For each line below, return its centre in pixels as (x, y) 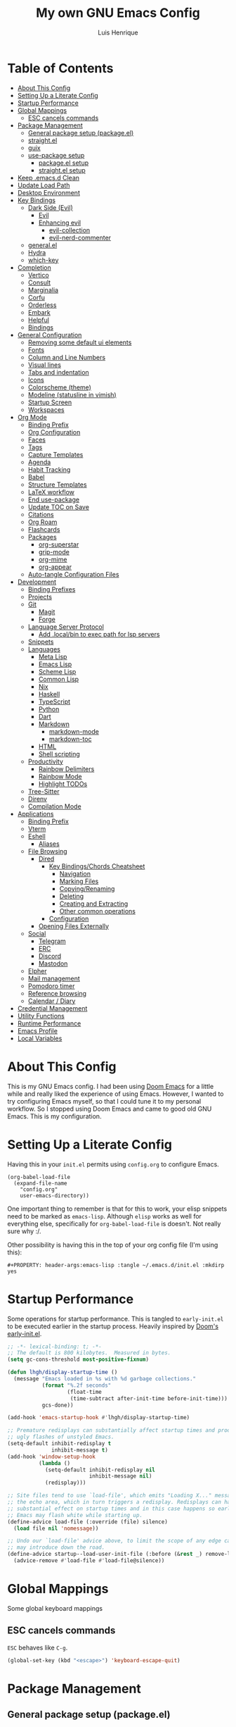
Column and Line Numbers (67, 357)
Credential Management (52, 1008)
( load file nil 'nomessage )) (56, 1528)
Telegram (52, 941)
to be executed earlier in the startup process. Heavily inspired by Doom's (113, 1326)
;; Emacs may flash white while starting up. (75, 1515)
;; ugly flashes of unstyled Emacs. (61, 1437)
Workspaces (46, 409)
